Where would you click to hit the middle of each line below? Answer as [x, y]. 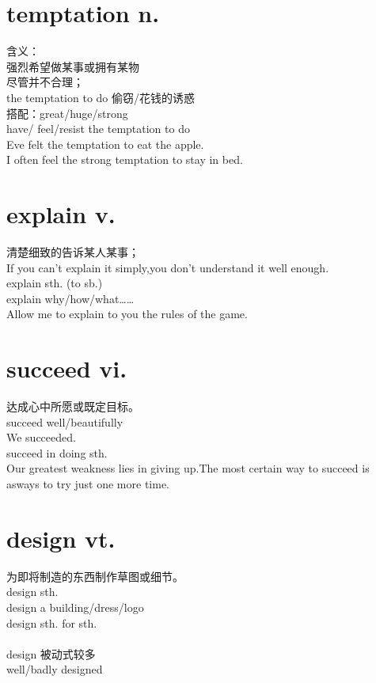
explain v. [61, 214]
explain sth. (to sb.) [55, 283]
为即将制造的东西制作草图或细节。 [95, 576]
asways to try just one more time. [88, 484]
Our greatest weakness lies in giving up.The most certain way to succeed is [188, 468]
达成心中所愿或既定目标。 [73, 406]
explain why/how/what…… [70, 298]
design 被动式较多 [51, 653]
